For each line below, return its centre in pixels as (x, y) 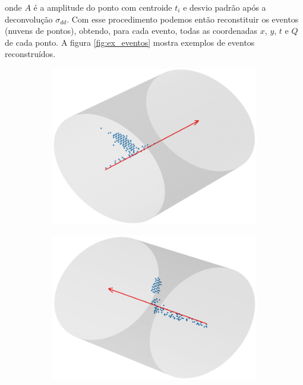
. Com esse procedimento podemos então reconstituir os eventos (183, 19)
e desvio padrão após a (225, 7)
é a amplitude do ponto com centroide (103, 7)
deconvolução (29, 19)
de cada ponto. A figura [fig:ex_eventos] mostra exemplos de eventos (130, 42)
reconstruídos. (30, 54)
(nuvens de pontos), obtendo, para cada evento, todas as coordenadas (131, 31)
